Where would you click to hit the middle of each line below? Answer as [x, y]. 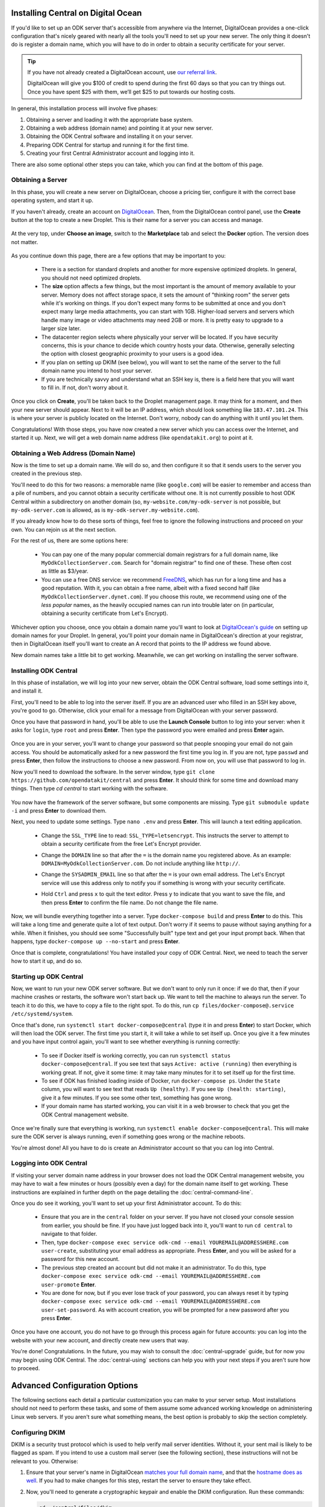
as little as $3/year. [65, 571]
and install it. [27, 691]
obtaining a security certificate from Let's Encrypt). [105, 613]
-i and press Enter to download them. [59, 811]
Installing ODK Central [44, 670]
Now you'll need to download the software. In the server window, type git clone [113, 772]
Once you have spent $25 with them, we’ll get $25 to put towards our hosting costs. [132, 92]
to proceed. [26, 1368]
